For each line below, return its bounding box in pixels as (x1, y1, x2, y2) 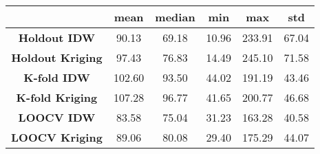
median (155, 9, 195, 25)
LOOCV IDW (18, 109, 96, 125)
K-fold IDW (23, 69, 90, 85)
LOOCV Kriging (11, 129, 103, 145)
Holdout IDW (18, 30, 96, 45)
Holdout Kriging (11, 49, 103, 65)
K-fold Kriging (16, 89, 98, 105)
